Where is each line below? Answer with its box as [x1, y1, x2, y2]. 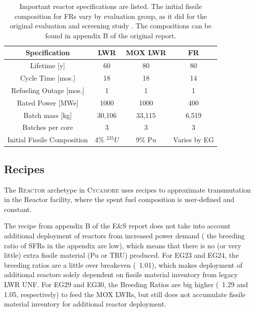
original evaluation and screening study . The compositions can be [9, 20, 212, 31]
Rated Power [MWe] [17, 97, 79, 107]
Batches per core [22, 122, 73, 132]
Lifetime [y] [30, 60, 66, 71]
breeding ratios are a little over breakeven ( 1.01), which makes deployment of [4, 259, 243, 270]
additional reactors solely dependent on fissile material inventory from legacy [4, 269, 238, 280]
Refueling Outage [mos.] [11, 85, 85, 95]
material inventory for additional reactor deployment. [4, 299, 167, 309]
